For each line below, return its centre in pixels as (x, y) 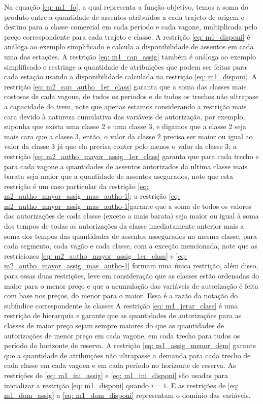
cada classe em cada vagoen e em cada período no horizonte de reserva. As (120, 365)
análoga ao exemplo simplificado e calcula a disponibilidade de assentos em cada (129, 46)
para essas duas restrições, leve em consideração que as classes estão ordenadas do (131, 276)
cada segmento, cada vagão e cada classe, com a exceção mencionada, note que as (131, 246)
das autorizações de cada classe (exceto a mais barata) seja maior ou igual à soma (131, 216)
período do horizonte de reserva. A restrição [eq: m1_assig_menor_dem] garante (130, 345)
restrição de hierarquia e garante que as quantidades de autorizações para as (123, 315)
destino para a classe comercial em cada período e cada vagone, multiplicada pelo (131, 27)
